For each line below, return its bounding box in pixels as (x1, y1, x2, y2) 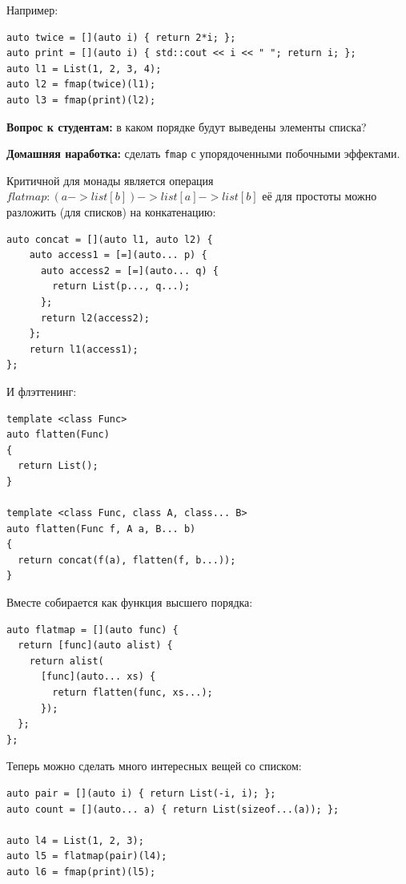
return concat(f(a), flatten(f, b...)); (18, 554, 236, 566)
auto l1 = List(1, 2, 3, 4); (6, 63, 162, 75)
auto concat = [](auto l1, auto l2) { (6, 233, 213, 245)
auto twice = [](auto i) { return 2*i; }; (6, 31, 236, 43)
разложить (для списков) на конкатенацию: (6, 204, 216, 220)
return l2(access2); (40, 312, 150, 324)
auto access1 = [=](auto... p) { (29, 249, 207, 261)
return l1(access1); (29, 343, 139, 355)
